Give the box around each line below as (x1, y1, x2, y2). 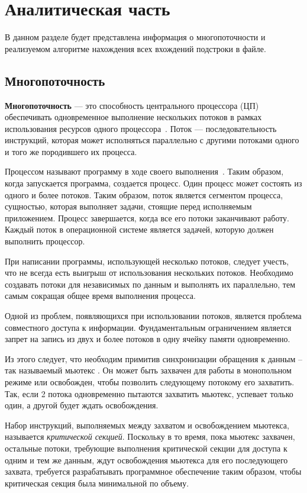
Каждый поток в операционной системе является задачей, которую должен (5, 223, 274, 236)
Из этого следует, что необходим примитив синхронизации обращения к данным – (5, 352, 302, 365)
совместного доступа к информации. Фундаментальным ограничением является (5, 321, 292, 333)
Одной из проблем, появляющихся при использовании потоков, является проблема (5, 310, 302, 322)
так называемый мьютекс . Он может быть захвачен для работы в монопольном (5, 364, 292, 376)
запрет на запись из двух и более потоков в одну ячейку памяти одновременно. (5, 333, 290, 345)
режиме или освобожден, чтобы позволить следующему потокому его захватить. (5, 375, 295, 388)
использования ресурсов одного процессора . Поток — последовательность (5, 122, 277, 134)
